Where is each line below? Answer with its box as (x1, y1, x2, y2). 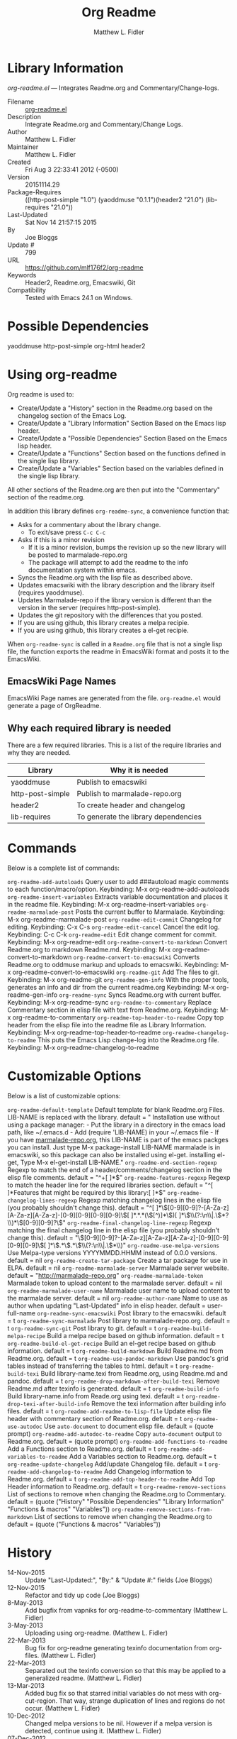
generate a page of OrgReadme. (7, 702, 101, 710)
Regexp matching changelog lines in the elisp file (79, 1196, 221, 1205)
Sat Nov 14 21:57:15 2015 (25, 218, 97, 226)
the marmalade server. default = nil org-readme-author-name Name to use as (7, 1294, 228, 1303)
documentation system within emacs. (28, 565, 138, 574)
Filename (7, 97, 34, 106)
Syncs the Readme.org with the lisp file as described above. (17, 573, 193, 582)
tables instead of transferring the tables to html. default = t (7, 1362, 178, 1370)
